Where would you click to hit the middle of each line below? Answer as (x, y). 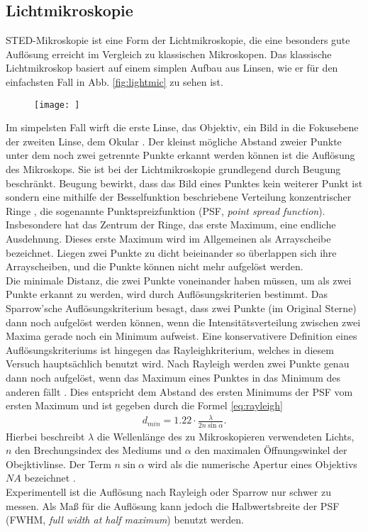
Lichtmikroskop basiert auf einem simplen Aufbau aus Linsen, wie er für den (172, 68)
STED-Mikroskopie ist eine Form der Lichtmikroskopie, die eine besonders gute (178, 40)
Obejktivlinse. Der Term (58, 464)
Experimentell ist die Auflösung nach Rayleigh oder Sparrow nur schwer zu (168, 491)
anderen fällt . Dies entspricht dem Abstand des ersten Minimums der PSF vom (179, 391)
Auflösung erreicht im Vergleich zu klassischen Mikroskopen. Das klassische (169, 54)
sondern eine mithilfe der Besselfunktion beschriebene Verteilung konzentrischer (179, 197)
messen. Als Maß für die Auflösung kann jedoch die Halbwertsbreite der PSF (173, 505)
